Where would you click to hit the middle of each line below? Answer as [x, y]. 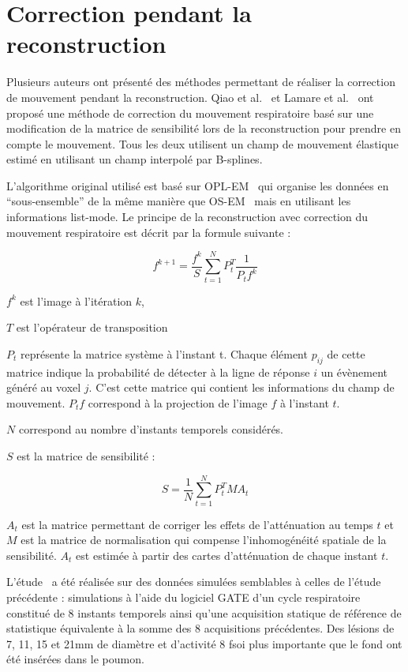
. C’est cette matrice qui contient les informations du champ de [241, 387]
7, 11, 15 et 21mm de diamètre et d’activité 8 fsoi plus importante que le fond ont [204, 643]
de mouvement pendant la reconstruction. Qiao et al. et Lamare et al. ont [190, 97]
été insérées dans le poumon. [75, 659]
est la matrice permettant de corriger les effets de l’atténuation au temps [197, 524]
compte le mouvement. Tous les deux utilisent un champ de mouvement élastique [202, 143]
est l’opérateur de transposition [92, 327]
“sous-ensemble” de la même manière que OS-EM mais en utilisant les [179, 201]
